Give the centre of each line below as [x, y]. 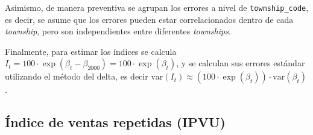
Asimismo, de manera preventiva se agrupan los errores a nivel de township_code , [157, 7]
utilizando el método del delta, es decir [77, 76]
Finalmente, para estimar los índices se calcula [91, 51]
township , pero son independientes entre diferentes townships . [118, 31]
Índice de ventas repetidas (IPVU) [115, 122]
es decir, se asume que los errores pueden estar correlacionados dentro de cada [149, 19]
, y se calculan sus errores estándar [241, 63]
